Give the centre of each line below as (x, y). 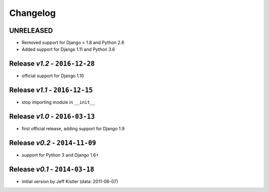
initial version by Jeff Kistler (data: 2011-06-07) (70, 181)
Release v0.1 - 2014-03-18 (52, 169)
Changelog (32, 13)
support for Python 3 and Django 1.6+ (60, 155)
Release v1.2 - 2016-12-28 (52, 64)
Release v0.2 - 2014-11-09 (53, 143)
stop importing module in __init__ (59, 102)
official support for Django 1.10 (53, 76)
